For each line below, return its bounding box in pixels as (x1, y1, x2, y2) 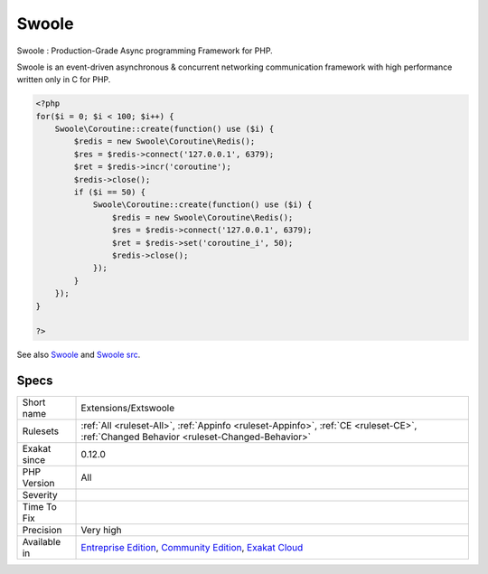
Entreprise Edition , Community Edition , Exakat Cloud (80, 541, 304, 554)
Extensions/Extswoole (80, 402, 175, 415)
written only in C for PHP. (16, 74, 111, 85)
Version (22, 477, 55, 490)
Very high (80, 524, 122, 537)
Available (22, 536, 61, 549)
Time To (22, 501, 58, 513)
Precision (22, 524, 62, 537)
